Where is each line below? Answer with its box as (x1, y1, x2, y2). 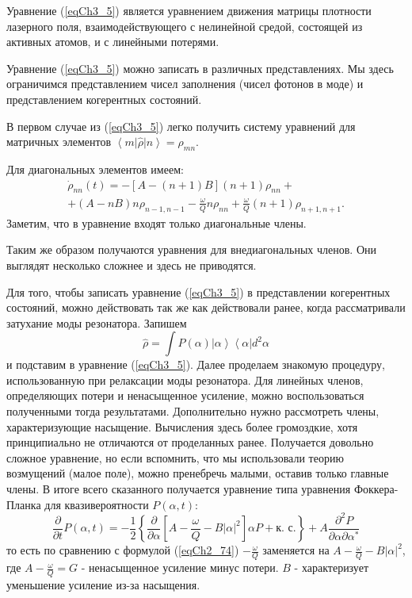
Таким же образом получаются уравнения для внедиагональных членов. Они (6, 241, 376, 258)
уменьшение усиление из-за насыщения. (6, 576, 200, 592)
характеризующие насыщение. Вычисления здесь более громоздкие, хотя (6, 418, 358, 435)
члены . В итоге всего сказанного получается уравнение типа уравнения (6, 481, 351, 497)
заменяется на (262, 542, 330, 558)
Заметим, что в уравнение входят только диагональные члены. (6, 214, 307, 231)
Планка (6, 496, 41, 512)
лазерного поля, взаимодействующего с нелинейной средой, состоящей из (6, 17, 363, 34)
